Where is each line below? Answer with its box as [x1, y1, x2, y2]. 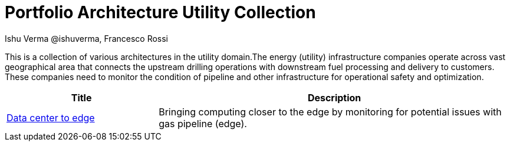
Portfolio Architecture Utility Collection [5, 2, 316, 22]
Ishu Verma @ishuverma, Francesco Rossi [5, 33, 169, 44]
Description [307, 91, 361, 104]
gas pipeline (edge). [159, 117, 247, 130]
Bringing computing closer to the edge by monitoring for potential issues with [159, 105, 502, 118]
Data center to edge [6, 111, 95, 124]
